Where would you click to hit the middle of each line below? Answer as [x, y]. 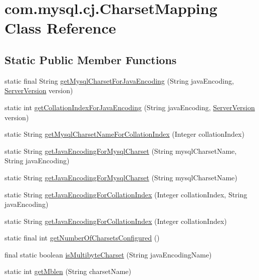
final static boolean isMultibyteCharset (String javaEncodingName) [108, 254]
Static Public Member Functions [91, 59]
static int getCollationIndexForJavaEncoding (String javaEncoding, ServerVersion [130, 107]
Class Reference [60, 28]
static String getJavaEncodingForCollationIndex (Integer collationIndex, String [126, 194]
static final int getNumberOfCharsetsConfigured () [82, 238]
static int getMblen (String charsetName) [68, 271]
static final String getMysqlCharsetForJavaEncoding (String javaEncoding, [119, 80]
